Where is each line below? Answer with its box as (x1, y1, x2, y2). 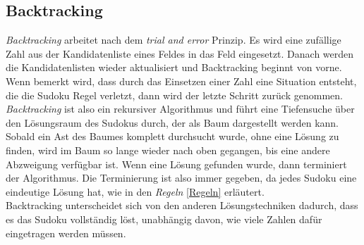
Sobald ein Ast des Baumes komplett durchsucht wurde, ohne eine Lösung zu (6, 129, 339, 144)
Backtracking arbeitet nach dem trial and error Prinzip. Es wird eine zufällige (6, 32, 341, 47)
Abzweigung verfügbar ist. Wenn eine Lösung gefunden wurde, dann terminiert (6, 156, 347, 171)
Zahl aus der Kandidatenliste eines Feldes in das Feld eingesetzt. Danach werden (6, 46, 354, 61)
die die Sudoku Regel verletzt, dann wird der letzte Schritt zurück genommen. (6, 87, 343, 102)
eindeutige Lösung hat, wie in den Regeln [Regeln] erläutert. (6, 184, 265, 199)
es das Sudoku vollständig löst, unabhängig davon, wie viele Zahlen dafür (6, 211, 322, 226)
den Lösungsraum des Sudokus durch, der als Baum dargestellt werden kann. (6, 115, 339, 130)
